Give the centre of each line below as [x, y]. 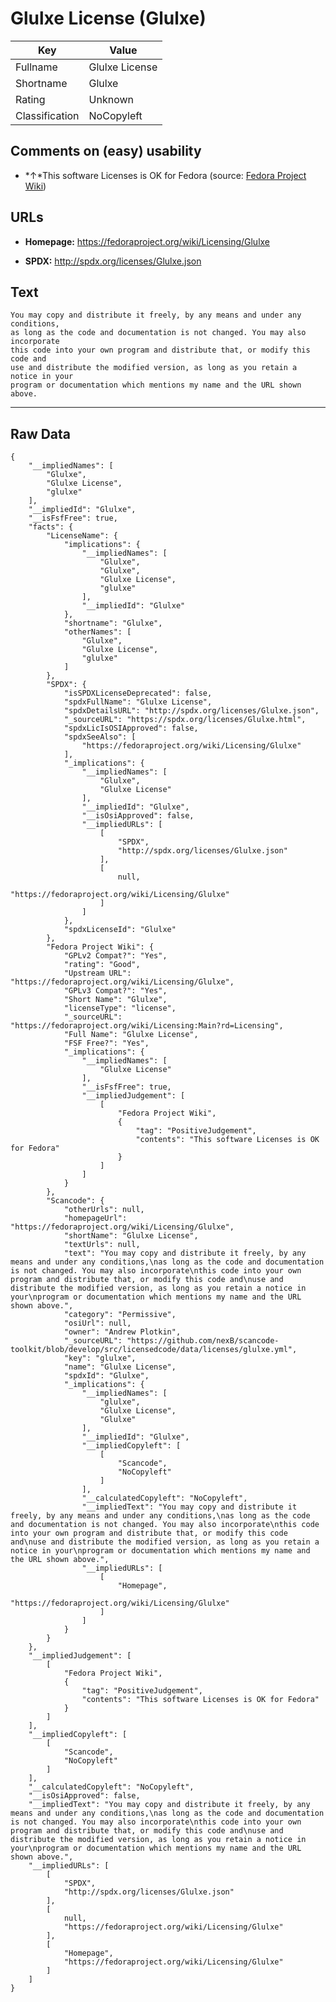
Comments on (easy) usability [106, 151]
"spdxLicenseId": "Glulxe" [120, 930]
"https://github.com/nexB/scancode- [203, 1341]
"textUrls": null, [102, 1245]
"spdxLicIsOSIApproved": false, [131, 728]
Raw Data [41, 433]
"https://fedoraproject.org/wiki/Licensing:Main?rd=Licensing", [147, 1026]
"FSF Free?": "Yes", [106, 1043]
